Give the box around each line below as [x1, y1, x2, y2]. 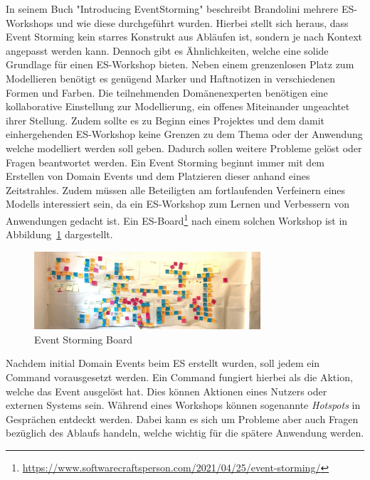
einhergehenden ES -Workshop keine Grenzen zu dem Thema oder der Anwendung [6, 127, 363, 142]
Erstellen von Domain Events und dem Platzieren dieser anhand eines [6, 169, 310, 183]
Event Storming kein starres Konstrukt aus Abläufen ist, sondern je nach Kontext [6, 29, 362, 44]
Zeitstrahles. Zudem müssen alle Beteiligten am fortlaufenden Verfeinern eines [6, 182, 346, 197]
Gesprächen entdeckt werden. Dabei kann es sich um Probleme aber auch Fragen [6, 411, 359, 426]
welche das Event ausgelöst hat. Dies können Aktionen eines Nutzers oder [6, 383, 327, 398]
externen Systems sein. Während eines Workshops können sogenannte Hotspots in [6, 398, 361, 412]
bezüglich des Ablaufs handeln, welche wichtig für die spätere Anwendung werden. [6, 425, 364, 440]
